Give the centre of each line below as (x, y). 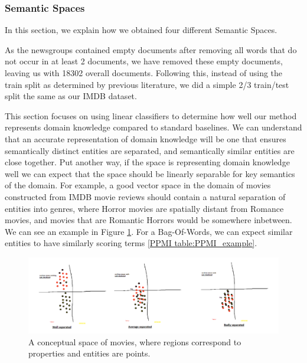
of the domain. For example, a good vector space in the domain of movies (138, 185)
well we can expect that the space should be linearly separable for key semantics (150, 173)
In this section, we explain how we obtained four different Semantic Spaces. (141, 30)
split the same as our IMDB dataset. (71, 96)
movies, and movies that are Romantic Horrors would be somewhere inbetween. (148, 220)
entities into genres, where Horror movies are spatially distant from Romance (144, 208)
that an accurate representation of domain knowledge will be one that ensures (146, 138)
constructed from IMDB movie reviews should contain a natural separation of (145, 196)
